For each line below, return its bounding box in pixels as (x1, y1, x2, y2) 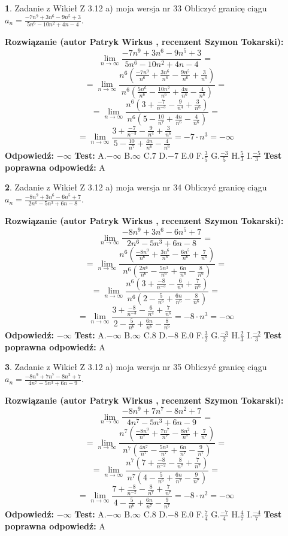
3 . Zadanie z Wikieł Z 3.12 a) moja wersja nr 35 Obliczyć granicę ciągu (5, 361, 267, 373)
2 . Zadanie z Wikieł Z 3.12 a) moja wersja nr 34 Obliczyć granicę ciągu (5, 181, 267, 193)
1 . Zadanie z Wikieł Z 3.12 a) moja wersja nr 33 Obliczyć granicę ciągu (5, 2, 267, 14)
